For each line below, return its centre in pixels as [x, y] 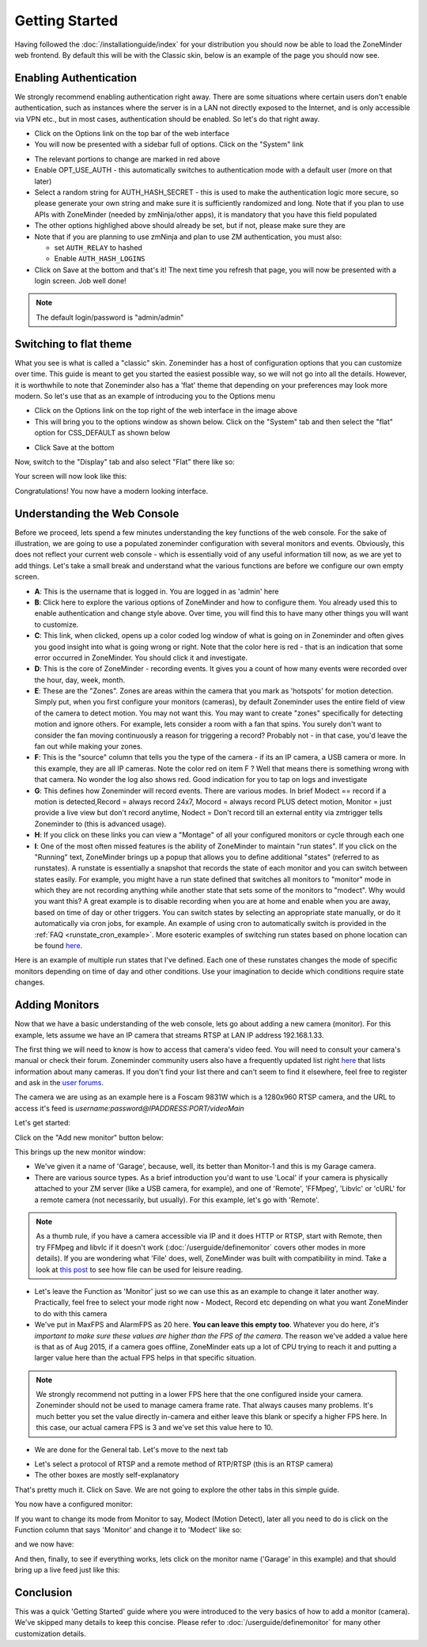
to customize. [57, 624]
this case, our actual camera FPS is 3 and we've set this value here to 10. [155, 1428]
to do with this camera [71, 1313]
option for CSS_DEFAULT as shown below [102, 433]
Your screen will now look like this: [71, 476]
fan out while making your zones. [89, 746]
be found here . [59, 946]
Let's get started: [43, 1123]
